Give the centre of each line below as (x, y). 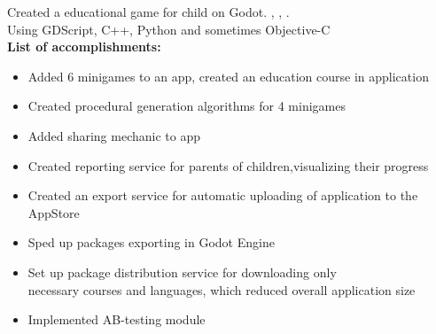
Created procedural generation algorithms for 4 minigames (187, 106)
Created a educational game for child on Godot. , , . (148, 12)
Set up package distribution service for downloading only (182, 272)
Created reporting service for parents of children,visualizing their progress (228, 165)
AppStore (54, 212)
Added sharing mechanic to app (114, 135)
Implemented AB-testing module (117, 319)
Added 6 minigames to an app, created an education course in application (228, 76)
